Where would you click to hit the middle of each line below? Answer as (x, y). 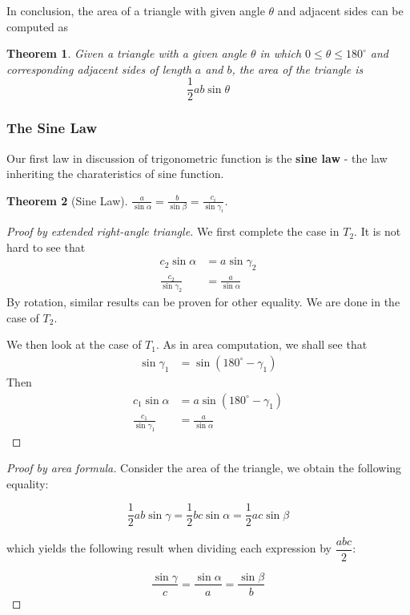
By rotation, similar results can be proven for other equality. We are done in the (203, 302)
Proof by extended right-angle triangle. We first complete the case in (173, 231)
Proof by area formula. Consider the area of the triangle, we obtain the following (204, 468)
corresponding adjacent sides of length (99, 69)
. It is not (378, 231)
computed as (38, 26)
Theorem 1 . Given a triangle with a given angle (127, 53)
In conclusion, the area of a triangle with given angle (136, 10)
